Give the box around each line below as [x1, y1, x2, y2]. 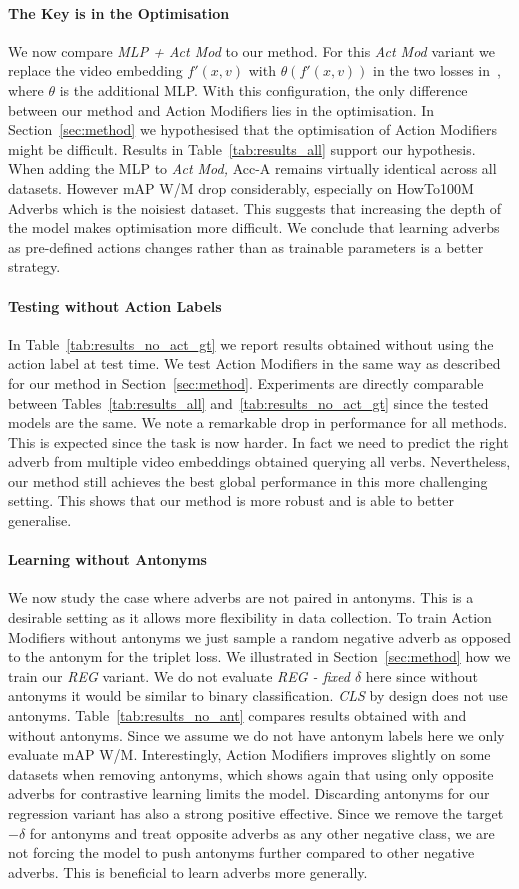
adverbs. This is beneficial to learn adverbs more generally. [8, 861, 368, 882]
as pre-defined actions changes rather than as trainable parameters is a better [8, 236, 484, 257]
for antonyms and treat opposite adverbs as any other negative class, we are [29, 822, 495, 843]
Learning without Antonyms [8, 549, 207, 570]
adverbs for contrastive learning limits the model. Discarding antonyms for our [8, 783, 490, 804]
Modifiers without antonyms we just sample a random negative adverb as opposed [8, 626, 512, 647]
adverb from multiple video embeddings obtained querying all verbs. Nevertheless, [8, 451, 511, 472]
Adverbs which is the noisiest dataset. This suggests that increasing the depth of [8, 197, 502, 218]
